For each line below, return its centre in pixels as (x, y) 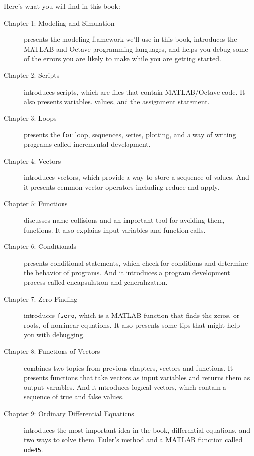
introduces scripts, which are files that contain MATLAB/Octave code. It (134, 91)
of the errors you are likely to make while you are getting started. (122, 58)
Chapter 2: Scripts (32, 75)
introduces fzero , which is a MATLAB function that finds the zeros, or (132, 315)
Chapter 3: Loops (30, 118)
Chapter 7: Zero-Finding (41, 298)
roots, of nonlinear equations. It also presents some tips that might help (132, 325)
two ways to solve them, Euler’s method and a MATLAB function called (133, 439)
